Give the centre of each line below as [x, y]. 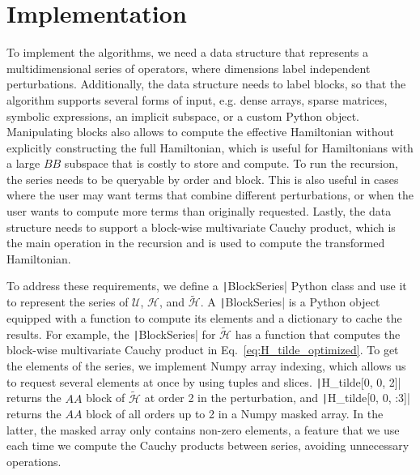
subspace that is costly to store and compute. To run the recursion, [231, 163]
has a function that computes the [318, 334]
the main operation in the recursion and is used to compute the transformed [196, 243]
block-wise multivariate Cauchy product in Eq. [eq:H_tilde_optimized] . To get [203, 350]
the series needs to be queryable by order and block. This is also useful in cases [203, 179]
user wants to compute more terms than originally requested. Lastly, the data [199, 211]
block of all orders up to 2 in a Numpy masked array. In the [235, 414]
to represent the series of [68, 302]
